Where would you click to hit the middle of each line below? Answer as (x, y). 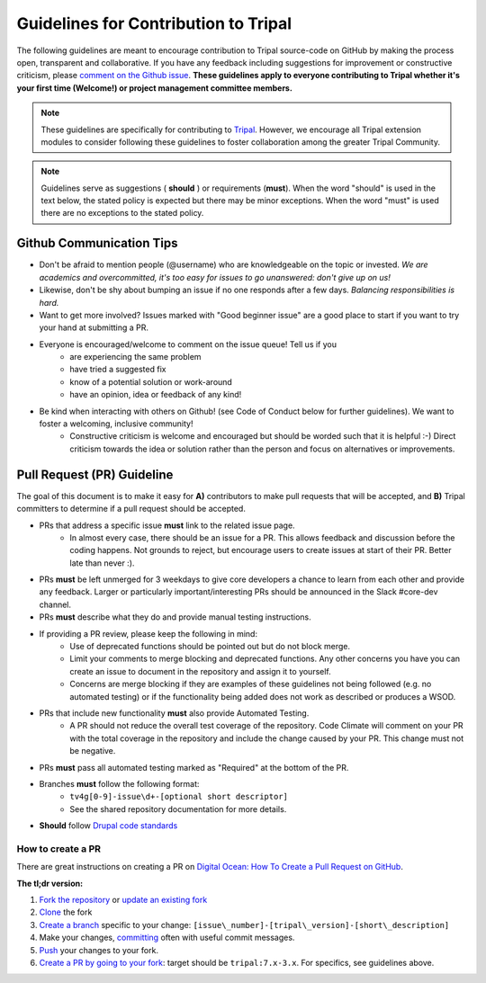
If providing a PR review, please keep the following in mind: (148, 633)
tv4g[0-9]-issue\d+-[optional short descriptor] (179, 797)
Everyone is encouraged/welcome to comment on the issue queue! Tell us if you (188, 344)
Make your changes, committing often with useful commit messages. (167, 938)
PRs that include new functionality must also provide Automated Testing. (174, 713)
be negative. (93, 751)
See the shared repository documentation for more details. (178, 809)
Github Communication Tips (97, 243)
